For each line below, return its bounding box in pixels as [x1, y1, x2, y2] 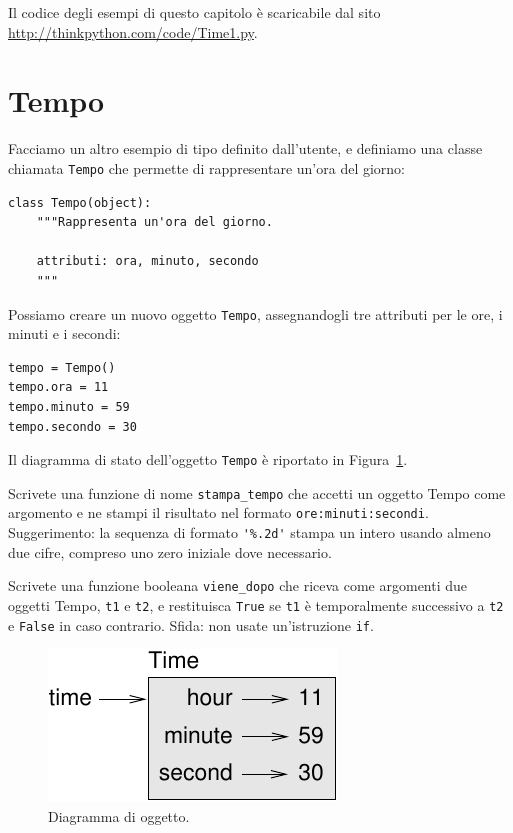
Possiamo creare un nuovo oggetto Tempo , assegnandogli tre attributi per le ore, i [8, 303, 503, 324]
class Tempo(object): [8, 195, 152, 210]
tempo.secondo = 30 [8, 419, 137, 434]
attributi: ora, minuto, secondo [36, 254, 259, 269]
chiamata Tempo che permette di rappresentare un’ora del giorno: [8, 157, 406, 178]
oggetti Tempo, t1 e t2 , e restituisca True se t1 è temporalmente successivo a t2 [8, 595, 504, 616]
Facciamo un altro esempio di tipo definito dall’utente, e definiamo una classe [8, 138, 483, 159]
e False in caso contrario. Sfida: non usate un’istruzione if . [8, 614, 374, 635]
